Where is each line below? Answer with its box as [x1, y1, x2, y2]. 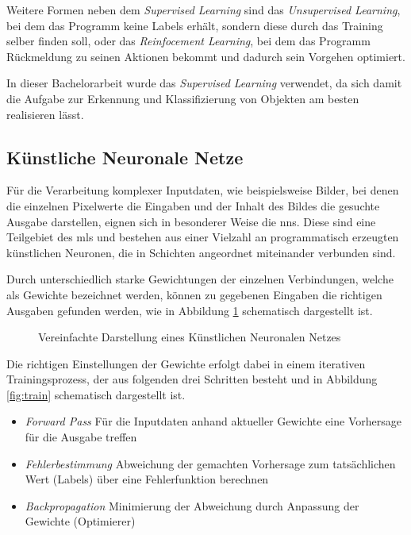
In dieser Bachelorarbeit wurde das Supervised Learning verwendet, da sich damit [6, 75, 402, 91]
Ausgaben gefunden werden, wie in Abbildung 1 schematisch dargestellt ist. [6, 302, 373, 318]
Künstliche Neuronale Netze [6, 144, 244, 169]
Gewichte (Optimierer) [25, 513, 136, 529]
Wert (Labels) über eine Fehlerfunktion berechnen [25, 471, 269, 487]
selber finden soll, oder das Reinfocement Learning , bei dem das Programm [6, 33, 371, 49]
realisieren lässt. [6, 106, 84, 122]
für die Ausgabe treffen [25, 429, 137, 445]
